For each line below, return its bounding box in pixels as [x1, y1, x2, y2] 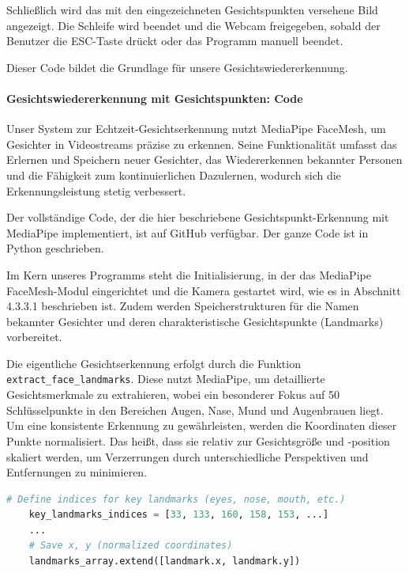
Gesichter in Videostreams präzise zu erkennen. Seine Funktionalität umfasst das [6, 135, 397, 152]
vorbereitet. [6, 328, 62, 345]
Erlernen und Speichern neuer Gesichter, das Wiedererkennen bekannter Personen [6, 151, 403, 168]
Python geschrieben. [6, 240, 104, 256]
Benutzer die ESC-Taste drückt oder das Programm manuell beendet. [6, 32, 343, 49]
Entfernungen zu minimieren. [6, 464, 148, 480]
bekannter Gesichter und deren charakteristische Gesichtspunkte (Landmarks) [6, 313, 384, 329]
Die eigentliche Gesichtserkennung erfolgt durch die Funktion [6, 355, 301, 371]
